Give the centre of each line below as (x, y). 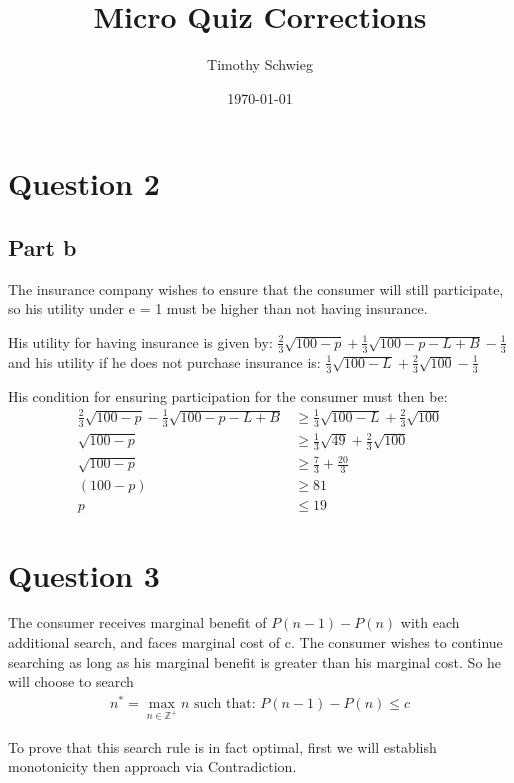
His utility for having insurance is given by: (140, 341)
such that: (225, 703)
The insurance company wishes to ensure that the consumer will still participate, (256, 288)
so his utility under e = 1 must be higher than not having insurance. (218, 308)
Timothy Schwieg (260, 64)
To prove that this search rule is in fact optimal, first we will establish (222, 746)
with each (430, 622)
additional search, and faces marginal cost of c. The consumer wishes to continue (255, 642)
